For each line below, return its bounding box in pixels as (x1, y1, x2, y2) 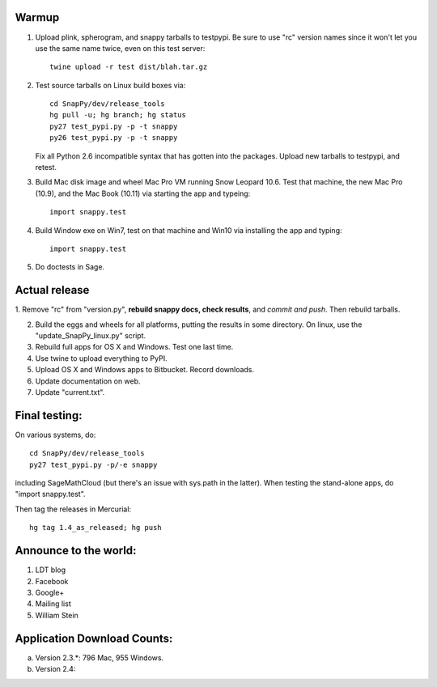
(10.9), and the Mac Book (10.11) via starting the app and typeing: (35, 189, 251, 198)
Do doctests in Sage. (35, 262, 105, 272)
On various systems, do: (15, 430, 96, 439)
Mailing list (35, 599, 72, 609)
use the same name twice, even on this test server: (35, 43, 206, 53)
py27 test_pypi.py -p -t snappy (49, 121, 178, 131)
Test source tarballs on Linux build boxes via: (35, 80, 186, 90)
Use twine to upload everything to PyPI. (35, 353, 168, 363)
